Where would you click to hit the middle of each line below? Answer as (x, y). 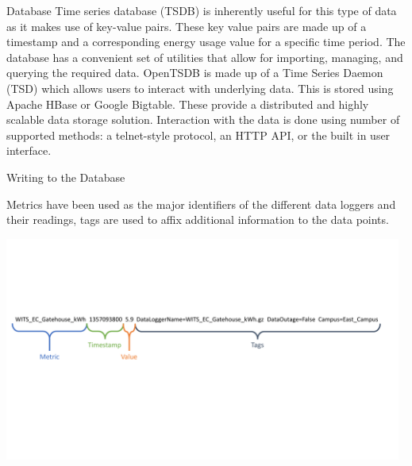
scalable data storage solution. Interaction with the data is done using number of (203, 119)
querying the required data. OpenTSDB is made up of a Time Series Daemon (195, 73)
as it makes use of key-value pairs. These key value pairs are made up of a (187, 26)
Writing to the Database (66, 177)
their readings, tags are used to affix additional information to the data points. (198, 220)
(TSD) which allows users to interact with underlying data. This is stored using (200, 88)
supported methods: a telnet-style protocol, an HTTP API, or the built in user (198, 135)
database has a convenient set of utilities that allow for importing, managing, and (205, 57)
